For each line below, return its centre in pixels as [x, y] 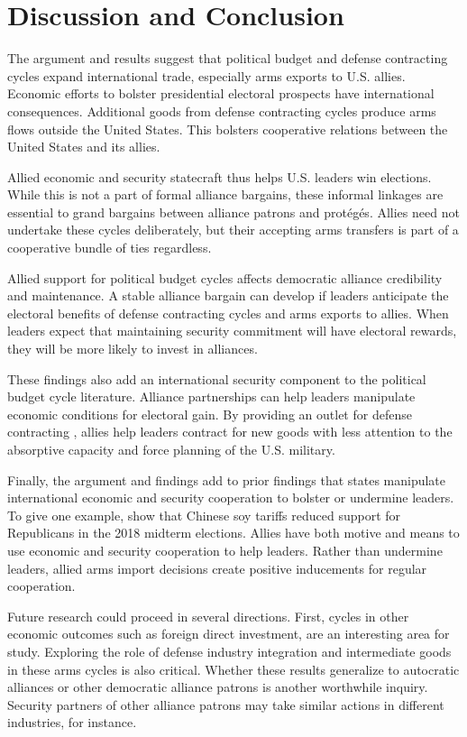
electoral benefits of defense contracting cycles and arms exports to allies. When [228, 313]
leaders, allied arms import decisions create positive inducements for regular [217, 568]
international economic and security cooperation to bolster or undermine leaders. [231, 497]
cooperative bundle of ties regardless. [110, 248]
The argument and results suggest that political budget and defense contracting [228, 58]
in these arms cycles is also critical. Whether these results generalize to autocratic [233, 669]
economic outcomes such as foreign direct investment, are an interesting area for [229, 634]
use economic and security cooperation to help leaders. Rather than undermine [225, 550]
